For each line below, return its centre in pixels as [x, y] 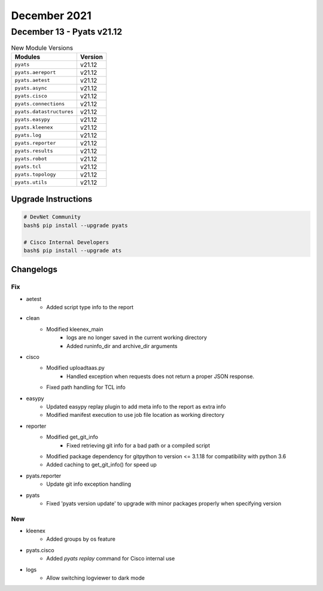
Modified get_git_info [72, 437]
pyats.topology [35, 174]
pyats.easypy [32, 120]
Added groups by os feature [81, 539]
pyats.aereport [35, 73]
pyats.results [34, 151]
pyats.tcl [28, 167]
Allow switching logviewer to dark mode [95, 578]
